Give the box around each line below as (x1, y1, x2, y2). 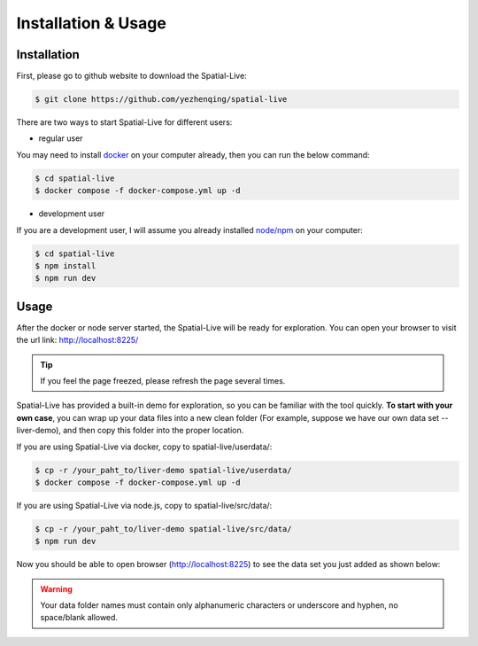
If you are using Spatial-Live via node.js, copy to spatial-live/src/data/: (16, 500, 273, 510)
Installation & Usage (16, 13, 167, 33)
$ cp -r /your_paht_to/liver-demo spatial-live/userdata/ (35, 465, 292, 475)
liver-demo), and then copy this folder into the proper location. (16, 425, 244, 436)
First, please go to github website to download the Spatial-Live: (16, 71, 247, 82)
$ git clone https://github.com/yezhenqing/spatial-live (35, 94, 288, 105)
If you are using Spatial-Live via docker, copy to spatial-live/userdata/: (16, 441, 273, 452)
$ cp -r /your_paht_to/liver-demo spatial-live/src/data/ (35, 524, 292, 533)
